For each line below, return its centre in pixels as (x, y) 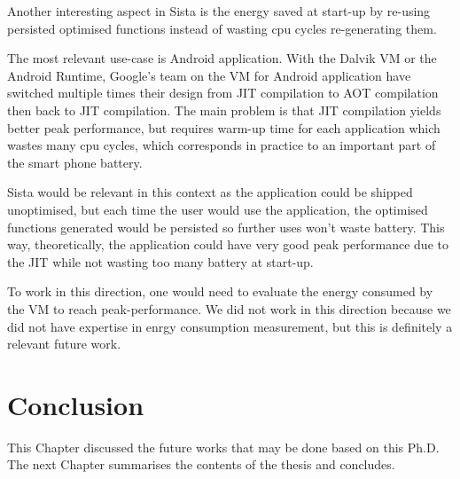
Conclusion (76, 404)
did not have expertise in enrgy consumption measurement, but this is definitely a (230, 326)
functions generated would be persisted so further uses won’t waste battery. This (226, 227)
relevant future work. (64, 344)
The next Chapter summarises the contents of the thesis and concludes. (201, 464)
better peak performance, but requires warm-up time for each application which (224, 127)
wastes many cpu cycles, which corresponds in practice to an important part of (222, 145)
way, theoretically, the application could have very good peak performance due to (228, 244)
